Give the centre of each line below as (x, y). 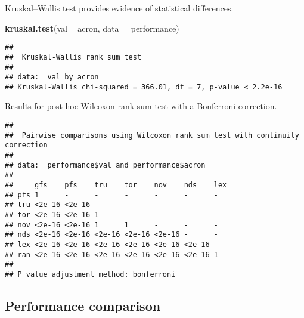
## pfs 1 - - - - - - (111, 195)
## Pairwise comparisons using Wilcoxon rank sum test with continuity (152, 135)
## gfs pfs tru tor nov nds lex (116, 185)
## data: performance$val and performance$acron (105, 165)
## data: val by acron (52, 77)
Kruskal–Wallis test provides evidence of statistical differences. (119, 8)
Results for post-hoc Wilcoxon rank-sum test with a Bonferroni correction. (141, 106)
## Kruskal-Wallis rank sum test (73, 57)
